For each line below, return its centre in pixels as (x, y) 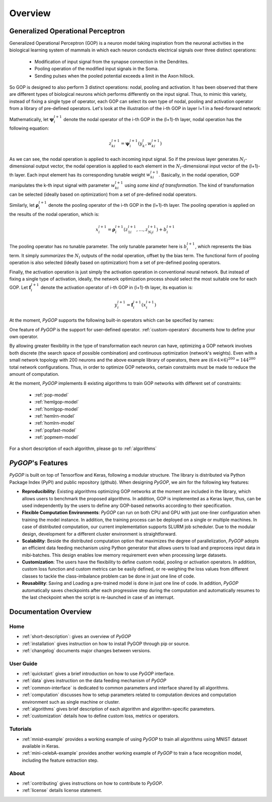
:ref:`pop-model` (52, 395)
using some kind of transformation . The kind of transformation (189, 185)
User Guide (23, 663)
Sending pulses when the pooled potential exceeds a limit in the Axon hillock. (115, 76)
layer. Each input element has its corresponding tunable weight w (82, 175)
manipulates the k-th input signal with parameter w (62, 185)
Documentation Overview (50, 612)
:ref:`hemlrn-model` (55, 416)
